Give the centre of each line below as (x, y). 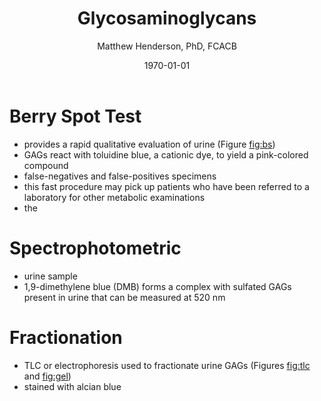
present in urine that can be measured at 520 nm (124, 297)
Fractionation (66, 337)
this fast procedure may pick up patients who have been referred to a (166, 186)
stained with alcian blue (72, 386)
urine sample (50, 276)
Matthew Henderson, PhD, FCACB (167, 46)
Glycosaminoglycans (167, 18)
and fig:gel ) (47, 376)
